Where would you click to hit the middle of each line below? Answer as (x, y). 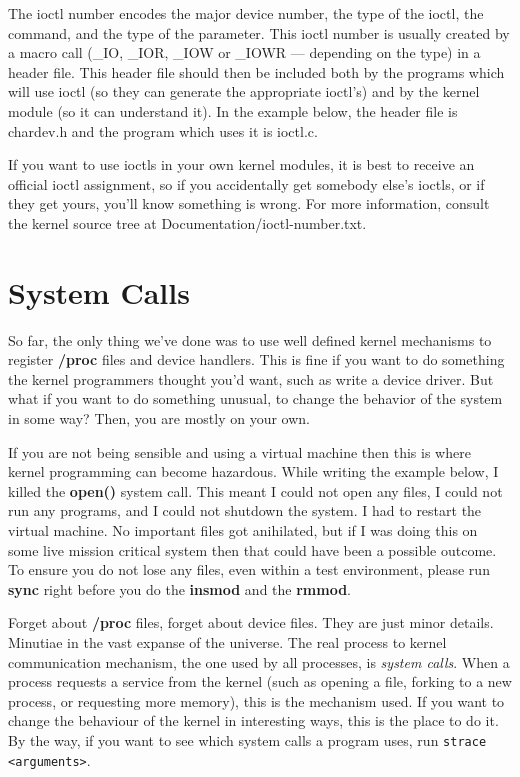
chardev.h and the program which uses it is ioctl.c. (163, 130)
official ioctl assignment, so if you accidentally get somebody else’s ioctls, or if (246, 183)
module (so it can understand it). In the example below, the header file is (233, 110)
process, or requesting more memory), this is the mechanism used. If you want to (256, 700)
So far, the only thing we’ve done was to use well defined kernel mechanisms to (250, 339)
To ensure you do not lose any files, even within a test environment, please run (249, 569)
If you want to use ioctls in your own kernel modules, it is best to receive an (241, 164)
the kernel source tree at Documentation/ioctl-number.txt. (187, 222)
